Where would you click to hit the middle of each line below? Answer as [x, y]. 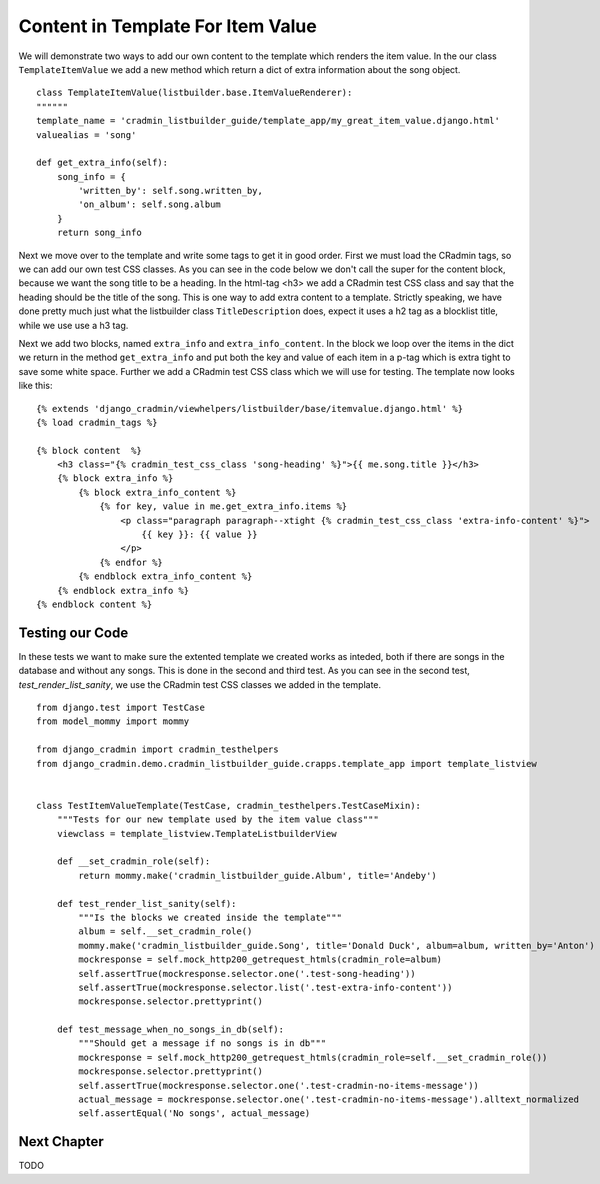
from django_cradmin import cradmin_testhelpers [157, 749]
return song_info [99, 233]
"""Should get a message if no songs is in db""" [202, 1043]
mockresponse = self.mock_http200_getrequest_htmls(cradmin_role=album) [260, 959]
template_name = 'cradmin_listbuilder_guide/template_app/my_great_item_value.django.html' [268, 121]
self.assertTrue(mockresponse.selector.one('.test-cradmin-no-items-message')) [279, 1085]
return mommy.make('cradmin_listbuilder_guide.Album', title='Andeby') [257, 875]
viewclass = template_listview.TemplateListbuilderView [196, 833]
